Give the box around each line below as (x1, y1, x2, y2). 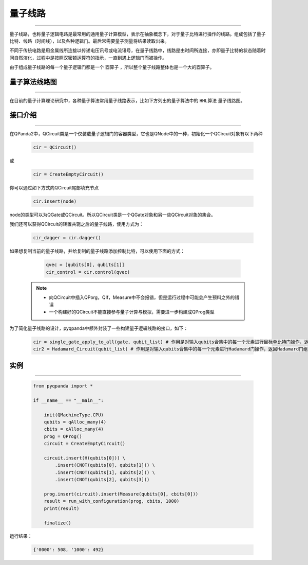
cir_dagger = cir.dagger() (33, 235, 101, 241)
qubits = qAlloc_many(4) (44, 419, 107, 425)
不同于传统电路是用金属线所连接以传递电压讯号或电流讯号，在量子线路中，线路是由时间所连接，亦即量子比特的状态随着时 (9, 47, 266, 54)
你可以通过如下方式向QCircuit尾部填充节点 (9, 184, 99, 190)
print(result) (44, 505, 80, 511)
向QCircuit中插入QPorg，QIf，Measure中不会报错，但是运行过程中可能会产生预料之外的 (49, 294, 235, 301)
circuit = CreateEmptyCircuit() (44, 440, 126, 447)
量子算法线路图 (9, 77, 57, 86)
